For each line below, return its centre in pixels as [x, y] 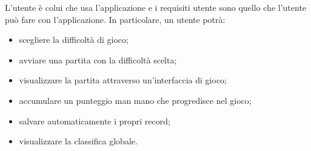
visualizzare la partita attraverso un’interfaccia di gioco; [123, 80]
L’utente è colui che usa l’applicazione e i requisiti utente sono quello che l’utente [156, 7]
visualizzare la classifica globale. [78, 141]
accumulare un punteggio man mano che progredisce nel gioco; [135, 100]
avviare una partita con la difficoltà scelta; [98, 59]
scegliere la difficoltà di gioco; [74, 40]
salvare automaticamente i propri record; [95, 120]
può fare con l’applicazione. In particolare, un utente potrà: [115, 19]
